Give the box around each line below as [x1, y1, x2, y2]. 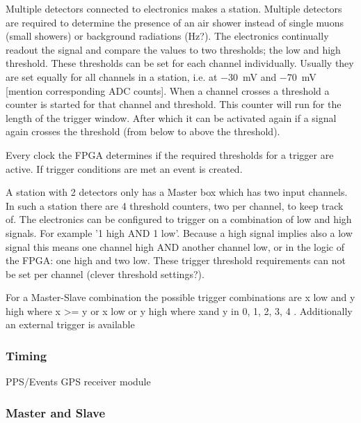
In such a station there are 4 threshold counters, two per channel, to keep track [6, 198, 344, 213]
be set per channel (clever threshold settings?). [6, 266, 204, 281]
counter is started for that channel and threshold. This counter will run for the [6, 97, 342, 111]
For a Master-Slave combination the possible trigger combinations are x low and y [6, 290, 355, 305]
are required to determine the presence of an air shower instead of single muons [6, 15, 344, 29]
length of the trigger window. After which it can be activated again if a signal [6, 110, 337, 125]
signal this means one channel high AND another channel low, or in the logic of [6, 239, 345, 254]
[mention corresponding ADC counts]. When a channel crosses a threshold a [6, 83, 330, 98]
